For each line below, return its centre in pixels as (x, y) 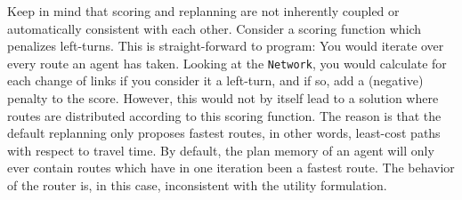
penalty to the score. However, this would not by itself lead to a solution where (223, 98)
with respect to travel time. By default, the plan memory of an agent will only (221, 150)
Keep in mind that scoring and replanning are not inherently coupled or (203, 11)
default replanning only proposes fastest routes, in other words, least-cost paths (224, 133)
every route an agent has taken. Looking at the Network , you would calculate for (227, 63)
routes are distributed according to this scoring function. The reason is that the (224, 115)
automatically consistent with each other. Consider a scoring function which (215, 28)
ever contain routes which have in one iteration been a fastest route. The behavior (231, 168)
